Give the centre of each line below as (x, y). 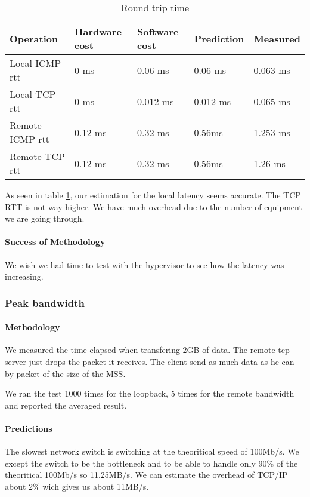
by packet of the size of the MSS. (65, 373)
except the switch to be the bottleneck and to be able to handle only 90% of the (151, 463)
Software (158, 31)
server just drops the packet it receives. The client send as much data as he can (150, 361)
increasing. (24, 276)
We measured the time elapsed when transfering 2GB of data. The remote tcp (147, 350)
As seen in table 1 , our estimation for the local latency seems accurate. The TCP (153, 195)
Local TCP (33, 94)
